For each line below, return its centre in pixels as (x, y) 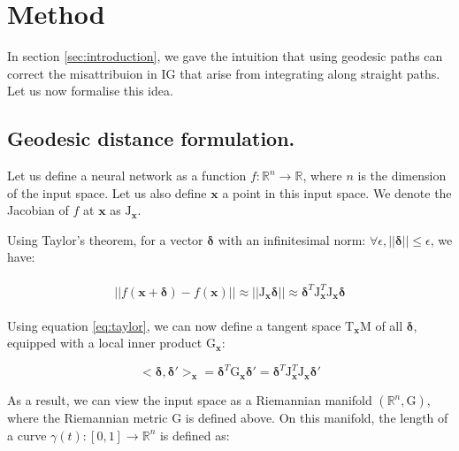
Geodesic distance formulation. (151, 138)
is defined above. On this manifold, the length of (317, 418)
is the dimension (402, 176)
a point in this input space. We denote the (337, 192)
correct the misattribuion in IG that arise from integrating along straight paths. (224, 73)
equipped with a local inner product (105, 343)
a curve (27, 435)
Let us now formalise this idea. (90, 91)
